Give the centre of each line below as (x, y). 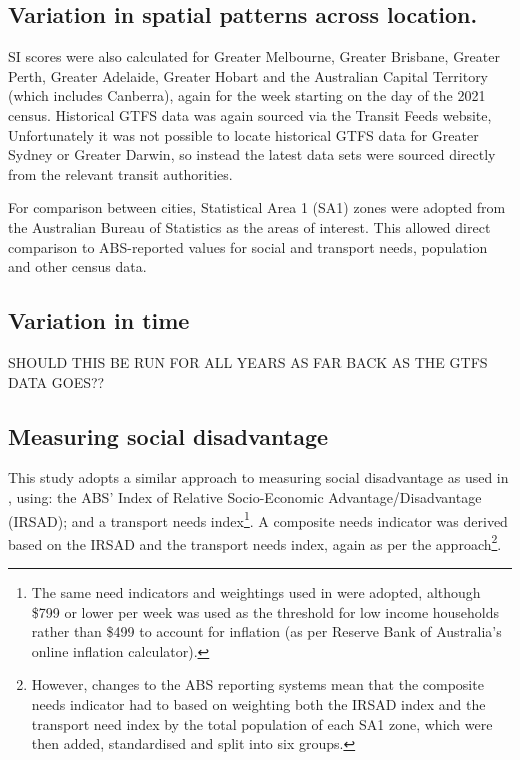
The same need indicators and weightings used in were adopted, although (256, 592)
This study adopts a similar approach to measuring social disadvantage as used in (258, 477)
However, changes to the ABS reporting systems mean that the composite (257, 684)
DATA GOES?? (56, 381)
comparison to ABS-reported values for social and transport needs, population (248, 246)
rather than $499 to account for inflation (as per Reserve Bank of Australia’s (266, 631)
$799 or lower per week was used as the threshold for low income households (265, 611)
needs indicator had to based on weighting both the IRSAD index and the (258, 703)
